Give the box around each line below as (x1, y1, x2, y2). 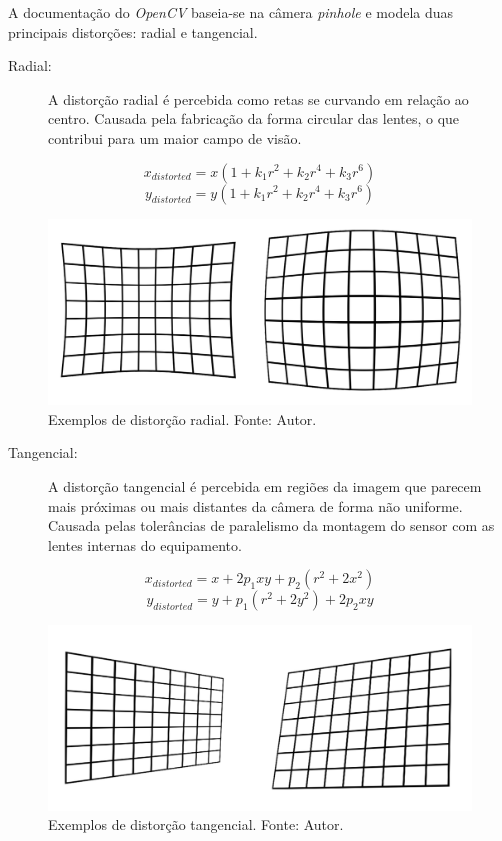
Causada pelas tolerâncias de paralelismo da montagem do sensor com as (48, 515, 495, 536)
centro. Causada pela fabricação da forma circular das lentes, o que (48, 108, 460, 129)
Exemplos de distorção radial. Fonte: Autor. (48, 408, 317, 429)
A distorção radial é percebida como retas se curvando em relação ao (48, 88, 469, 109)
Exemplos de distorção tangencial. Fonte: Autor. (48, 814, 344, 835)
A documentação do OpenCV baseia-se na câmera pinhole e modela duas (8, 2, 454, 22)
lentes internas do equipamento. (48, 534, 242, 555)
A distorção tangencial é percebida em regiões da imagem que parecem (48, 476, 482, 497)
